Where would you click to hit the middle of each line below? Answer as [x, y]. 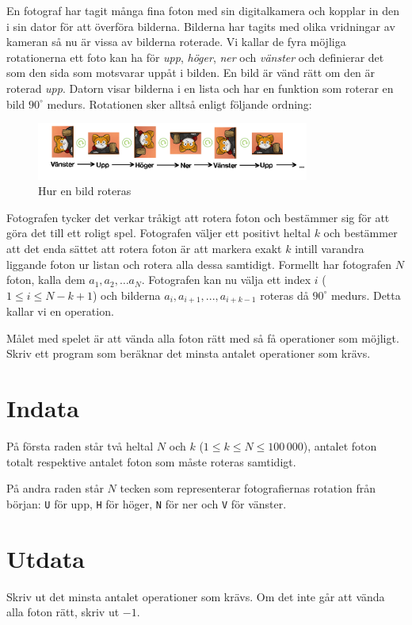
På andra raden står [55, 488]
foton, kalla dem [46, 280]
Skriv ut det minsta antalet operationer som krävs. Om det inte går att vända [196, 596]
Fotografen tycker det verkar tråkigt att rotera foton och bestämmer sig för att [198, 217]
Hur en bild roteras [85, 191]
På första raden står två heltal [80, 446]
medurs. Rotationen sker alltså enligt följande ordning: [179, 104]
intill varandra [330, 248]
